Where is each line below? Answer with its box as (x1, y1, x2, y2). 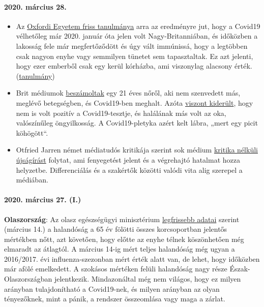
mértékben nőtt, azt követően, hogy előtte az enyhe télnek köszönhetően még (4, 233, 244, 244)
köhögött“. (16, 127, 48, 138)
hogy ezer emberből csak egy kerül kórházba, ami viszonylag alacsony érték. (16, 60, 252, 71)
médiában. (16, 174, 48, 185)
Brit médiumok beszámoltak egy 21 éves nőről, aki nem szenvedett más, (16, 87, 241, 98)
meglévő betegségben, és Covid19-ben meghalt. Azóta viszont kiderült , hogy (16, 97, 253, 108)
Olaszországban (4, 273, 52, 284)
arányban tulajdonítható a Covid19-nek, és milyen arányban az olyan (4, 283, 220, 294)
